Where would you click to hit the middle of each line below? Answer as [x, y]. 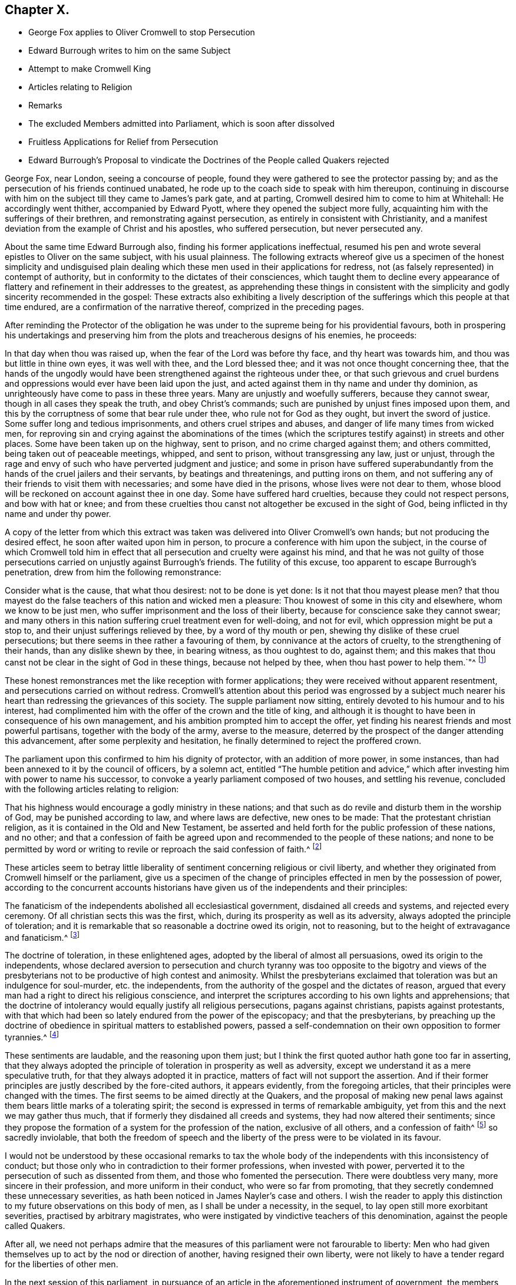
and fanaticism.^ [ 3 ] [42, 936]
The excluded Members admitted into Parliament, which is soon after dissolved [182, 124]
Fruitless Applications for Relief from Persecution [123, 142]
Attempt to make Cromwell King [90, 69]
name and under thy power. [58, 514]
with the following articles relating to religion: [92, 789]
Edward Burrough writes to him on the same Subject [130, 51]
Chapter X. [37, 10]
